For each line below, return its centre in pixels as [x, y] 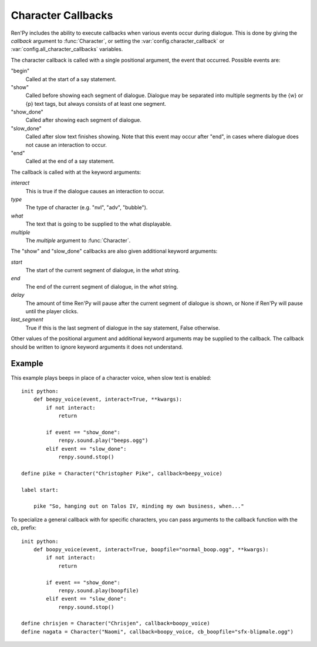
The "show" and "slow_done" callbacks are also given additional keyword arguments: [114, 251]
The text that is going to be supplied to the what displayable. [99, 224]
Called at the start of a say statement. [71, 79]
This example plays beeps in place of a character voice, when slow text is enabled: [111, 378]
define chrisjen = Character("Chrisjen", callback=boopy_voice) [116, 623]
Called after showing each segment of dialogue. [84, 120]
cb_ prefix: [23, 528]
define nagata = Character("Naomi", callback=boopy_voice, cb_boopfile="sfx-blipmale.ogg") [157, 631]
